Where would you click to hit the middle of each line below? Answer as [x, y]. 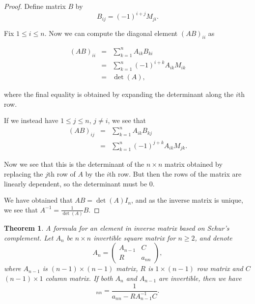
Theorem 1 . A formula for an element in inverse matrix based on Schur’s [117, 228]
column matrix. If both [79, 278]
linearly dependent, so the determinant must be [76, 183]
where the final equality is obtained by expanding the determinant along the [119, 94]
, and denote [213, 237]
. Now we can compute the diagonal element [111, 33]
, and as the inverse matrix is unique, [187, 200]
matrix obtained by [193, 164]
